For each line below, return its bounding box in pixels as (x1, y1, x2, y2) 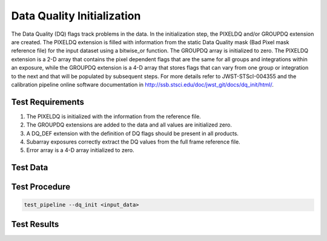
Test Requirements (11, 97, 84, 107)
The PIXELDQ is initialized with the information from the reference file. (26, 113, 201, 120)
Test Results (11, 219, 59, 229)
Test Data (11, 162, 48, 173)
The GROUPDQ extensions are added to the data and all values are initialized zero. (26, 121, 233, 128)
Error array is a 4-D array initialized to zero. (26, 147, 134, 154)
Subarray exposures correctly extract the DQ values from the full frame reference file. (26, 138, 240, 145)
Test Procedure (11, 182, 71, 192)
